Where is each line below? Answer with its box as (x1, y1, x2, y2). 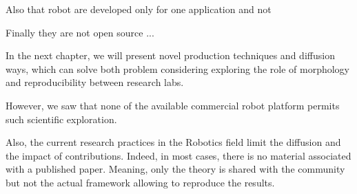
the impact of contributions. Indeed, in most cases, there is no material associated (6, 148, 351, 162)
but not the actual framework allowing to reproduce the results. (6, 175, 275, 189)
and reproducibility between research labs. (6, 75, 184, 89)
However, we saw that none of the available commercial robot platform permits (6, 98, 340, 112)
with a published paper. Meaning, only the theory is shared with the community (6, 162, 345, 176)
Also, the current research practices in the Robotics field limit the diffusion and (6, 135, 341, 149)
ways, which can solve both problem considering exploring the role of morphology (6, 61, 349, 76)
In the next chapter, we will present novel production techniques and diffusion (6, 48, 335, 63)
